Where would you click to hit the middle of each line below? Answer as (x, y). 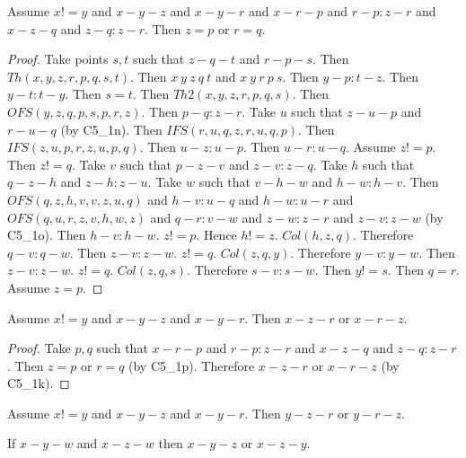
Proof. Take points (58, 59)
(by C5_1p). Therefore (192, 365)
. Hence (216, 235)
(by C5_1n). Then (111, 129)
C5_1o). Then (47, 235)
